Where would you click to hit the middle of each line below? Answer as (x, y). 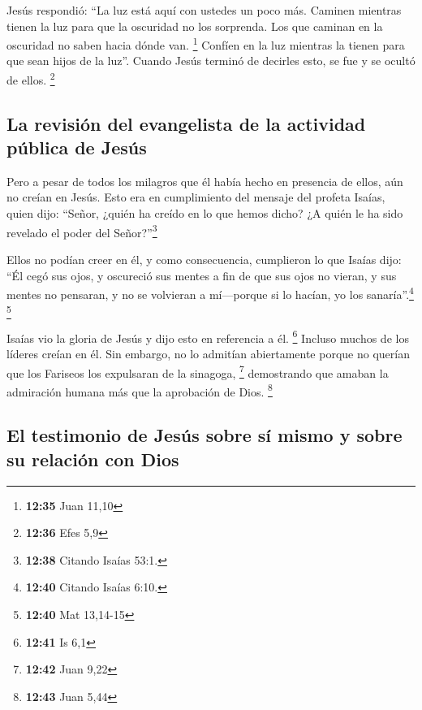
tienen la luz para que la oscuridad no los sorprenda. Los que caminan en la (195, 26)
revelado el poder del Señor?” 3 (82, 231)
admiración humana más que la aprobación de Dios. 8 (140, 390)
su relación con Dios (93, 459)
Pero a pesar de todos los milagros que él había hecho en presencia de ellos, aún (205, 181)
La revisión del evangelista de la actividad (186, 123)
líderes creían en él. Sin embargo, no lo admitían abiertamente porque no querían (208, 353)
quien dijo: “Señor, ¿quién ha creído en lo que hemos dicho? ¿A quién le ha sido (205, 213)
